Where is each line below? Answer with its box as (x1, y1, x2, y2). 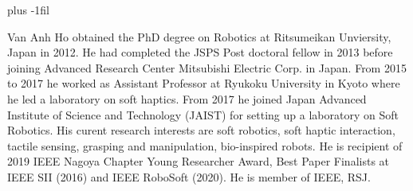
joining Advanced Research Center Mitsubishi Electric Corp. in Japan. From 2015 (7, 59, 407, 76)
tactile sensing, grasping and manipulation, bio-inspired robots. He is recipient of (7, 137, 403, 154)
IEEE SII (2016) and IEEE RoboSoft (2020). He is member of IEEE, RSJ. (7, 168, 371, 185)
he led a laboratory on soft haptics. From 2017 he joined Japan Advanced (7, 90, 367, 107)
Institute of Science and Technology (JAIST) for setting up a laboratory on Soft (7, 106, 399, 123)
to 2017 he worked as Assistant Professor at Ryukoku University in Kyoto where (7, 75, 400, 92)
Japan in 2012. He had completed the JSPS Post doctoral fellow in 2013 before (7, 44, 393, 60)
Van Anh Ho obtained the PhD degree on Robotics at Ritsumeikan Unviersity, (7, 28, 391, 45)
